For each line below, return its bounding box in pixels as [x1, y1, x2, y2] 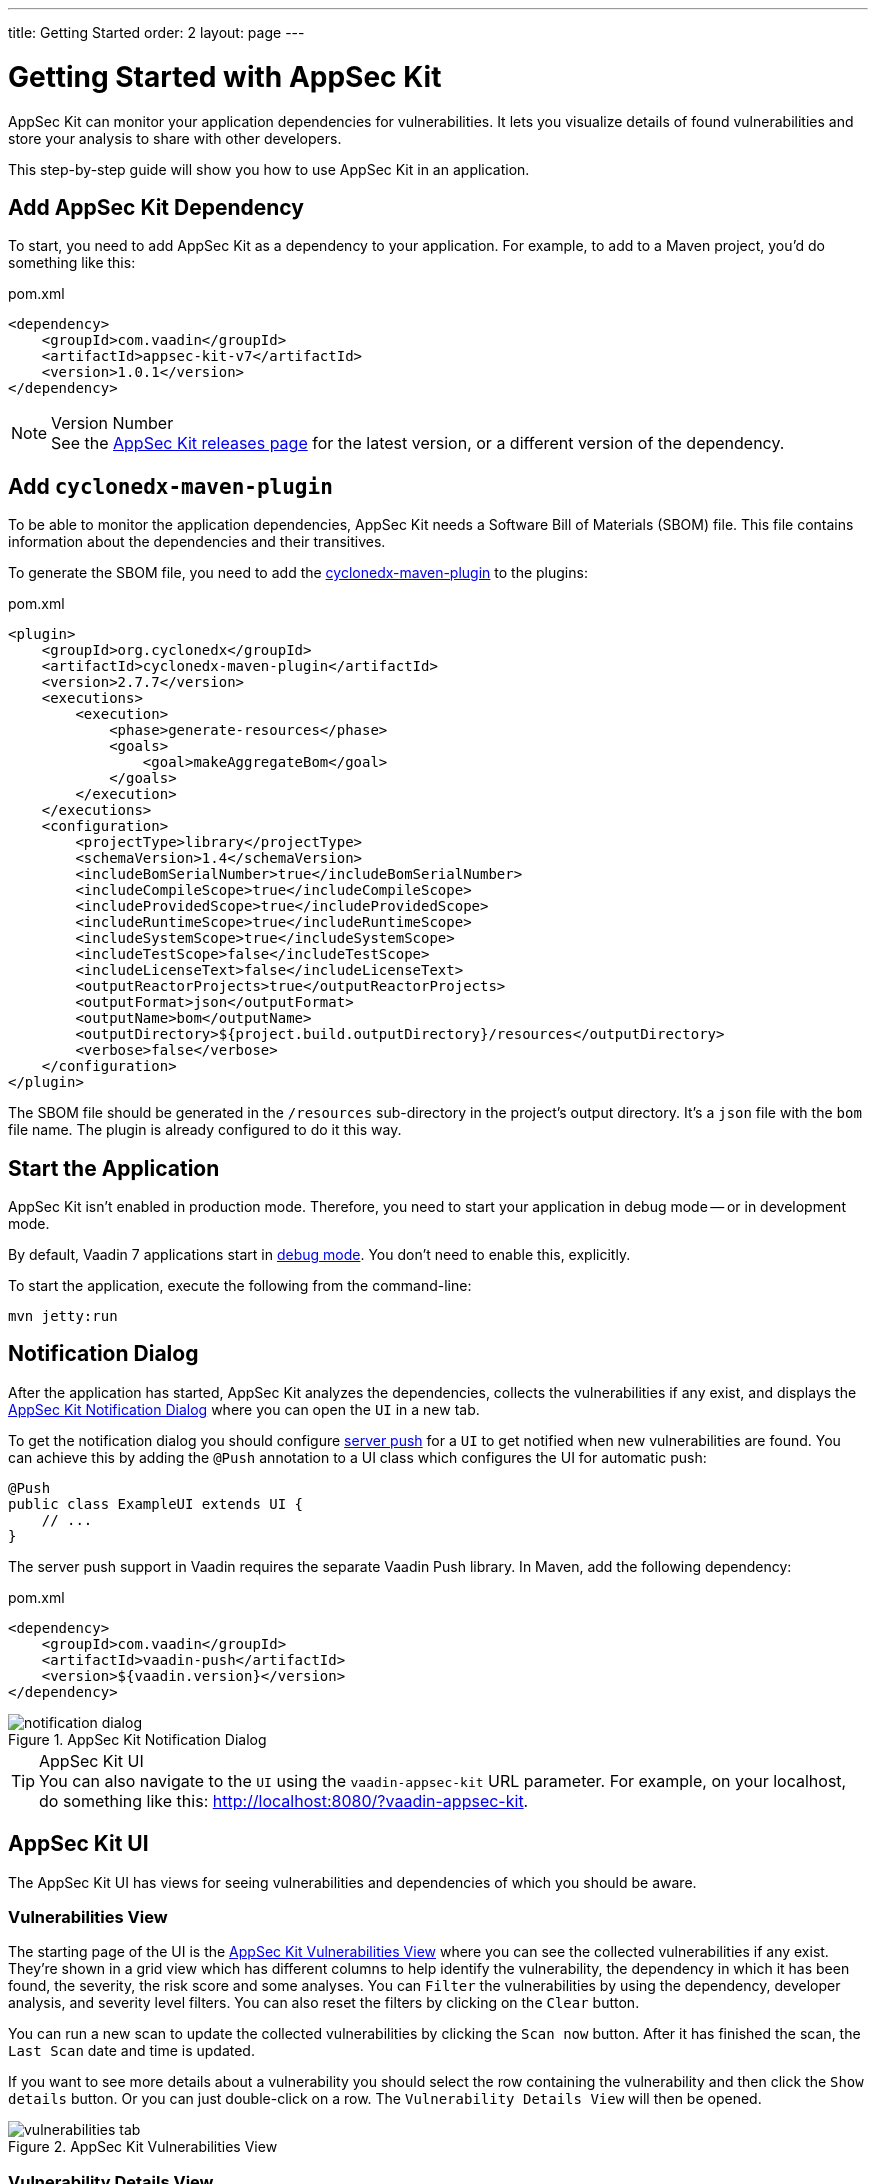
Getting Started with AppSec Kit [8, 59, 442, 94]
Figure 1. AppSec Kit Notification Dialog [8, 1730, 267, 1748]
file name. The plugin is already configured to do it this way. [8, 1121, 402, 1139]
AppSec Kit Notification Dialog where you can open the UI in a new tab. [8, 1400, 480, 1418]
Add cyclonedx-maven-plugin [8, 473, 333, 499]
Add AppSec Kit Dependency [8, 194, 304, 220]
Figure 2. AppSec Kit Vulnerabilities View [8, 2138, 278, 2156]
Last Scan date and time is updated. [8, 2042, 255, 2060]
